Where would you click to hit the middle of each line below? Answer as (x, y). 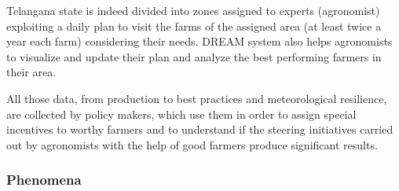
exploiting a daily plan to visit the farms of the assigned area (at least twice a (194, 26)
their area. (31, 72)
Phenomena (44, 180)
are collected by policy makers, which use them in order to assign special (181, 114)
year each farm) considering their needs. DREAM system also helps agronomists (199, 41)
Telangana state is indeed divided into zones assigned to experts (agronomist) (193, 10)
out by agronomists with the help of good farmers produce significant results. (192, 144)
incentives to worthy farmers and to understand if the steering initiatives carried (200, 129)
